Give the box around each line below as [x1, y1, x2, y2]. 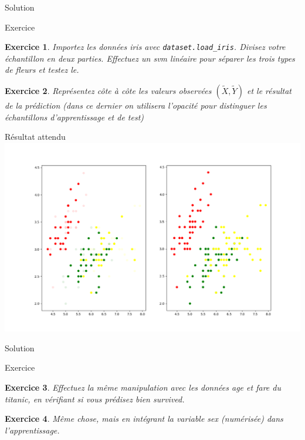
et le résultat [246, 85, 292, 97]
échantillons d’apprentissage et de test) [5, 110, 144, 123]
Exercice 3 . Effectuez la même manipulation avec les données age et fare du [5, 381, 281, 393]
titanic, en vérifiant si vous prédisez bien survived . [5, 392, 185, 405]
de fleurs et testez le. [5, 63, 79, 76]
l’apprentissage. [5, 424, 60, 436]
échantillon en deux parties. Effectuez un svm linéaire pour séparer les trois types [5, 52, 295, 64]
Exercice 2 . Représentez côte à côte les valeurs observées [5, 85, 212, 97]
